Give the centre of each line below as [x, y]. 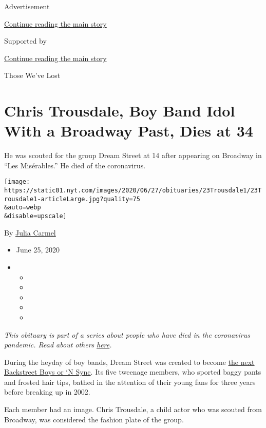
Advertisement [27, 6]
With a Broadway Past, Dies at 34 [129, 131]
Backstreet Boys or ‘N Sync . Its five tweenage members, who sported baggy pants [133, 372]
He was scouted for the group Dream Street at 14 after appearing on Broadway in [133, 155]
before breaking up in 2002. [47, 392]
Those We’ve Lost [32, 75]
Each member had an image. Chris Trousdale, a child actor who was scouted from [133, 409]
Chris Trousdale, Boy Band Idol [120, 111]
